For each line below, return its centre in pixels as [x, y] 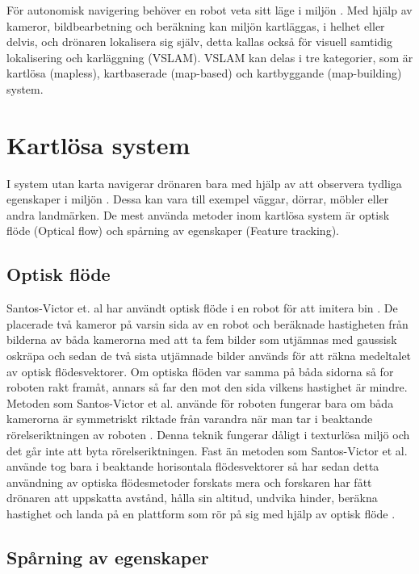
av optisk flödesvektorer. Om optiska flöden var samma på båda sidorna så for [200, 371]
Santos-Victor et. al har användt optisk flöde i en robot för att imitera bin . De [202, 308]
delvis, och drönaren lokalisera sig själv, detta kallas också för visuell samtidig [199, 42]
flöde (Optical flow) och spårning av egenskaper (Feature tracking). [173, 230]
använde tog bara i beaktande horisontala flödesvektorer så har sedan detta [193, 466]
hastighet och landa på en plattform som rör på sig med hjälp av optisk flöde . [201, 513]
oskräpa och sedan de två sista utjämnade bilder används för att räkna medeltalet [209, 356]
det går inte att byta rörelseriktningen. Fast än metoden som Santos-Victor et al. [207, 450]
